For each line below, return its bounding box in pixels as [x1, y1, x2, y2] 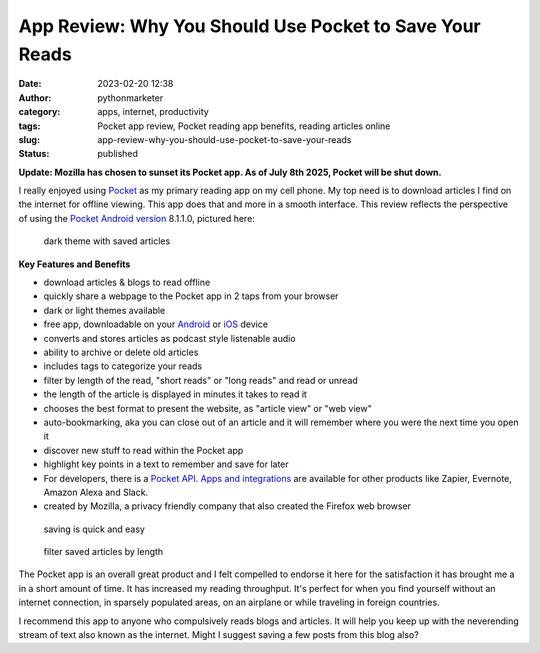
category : [18, 106, 61, 118]
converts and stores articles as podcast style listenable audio [43, 332, 296, 344]
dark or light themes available [43, 304, 166, 316]
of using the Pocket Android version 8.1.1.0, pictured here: [18, 212, 255, 224]
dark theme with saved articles [43, 235, 171, 247]
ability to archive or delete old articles [43, 346, 199, 358]
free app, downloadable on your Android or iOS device [43, 318, 269, 330]
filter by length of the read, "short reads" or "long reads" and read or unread [43, 374, 359, 386]
